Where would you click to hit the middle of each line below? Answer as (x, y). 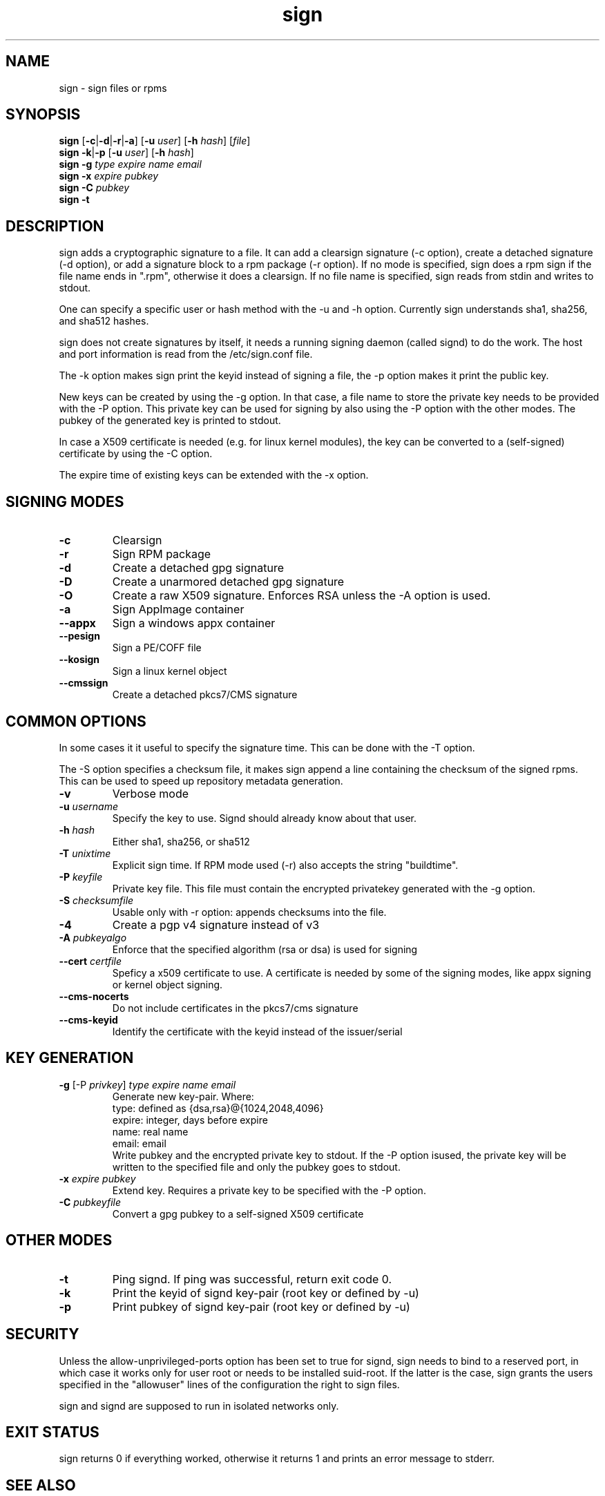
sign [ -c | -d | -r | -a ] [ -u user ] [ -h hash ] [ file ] (155, 141)
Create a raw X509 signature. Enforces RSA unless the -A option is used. (301, 596)
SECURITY (42, 1334)
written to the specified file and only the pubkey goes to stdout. (256, 1167)
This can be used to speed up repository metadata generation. (201, 780)
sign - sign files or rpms (113, 88)
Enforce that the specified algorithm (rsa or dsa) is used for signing (265, 949)
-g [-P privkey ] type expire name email (147, 1084)
